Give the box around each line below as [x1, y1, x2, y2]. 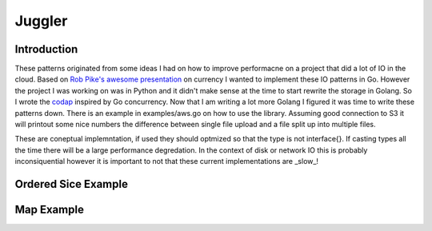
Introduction [14, 42, 78, 56]
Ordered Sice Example [14, 177, 128, 191]
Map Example [14, 203, 84, 217]
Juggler [14, 12, 68, 30]
